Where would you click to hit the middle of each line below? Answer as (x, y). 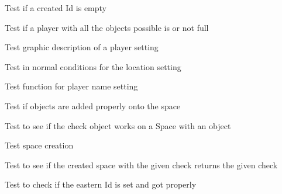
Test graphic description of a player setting (82, 47)
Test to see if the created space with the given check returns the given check (141, 164)
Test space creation (39, 145)
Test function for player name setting (71, 86)
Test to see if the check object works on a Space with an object (118, 125)
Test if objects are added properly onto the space (93, 105)
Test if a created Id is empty (56, 8)
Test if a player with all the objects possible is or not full (107, 27)
